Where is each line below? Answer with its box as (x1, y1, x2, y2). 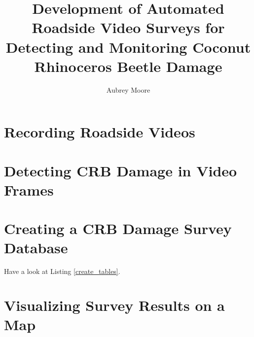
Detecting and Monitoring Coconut (5, 36, 251, 57)
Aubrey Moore (106, 84, 150, 95)
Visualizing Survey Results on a (4, 295, 225, 315)
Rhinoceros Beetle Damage (34, 56, 222, 76)
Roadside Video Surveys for (32, 17, 225, 37)
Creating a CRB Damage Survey (4, 218, 232, 238)
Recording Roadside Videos (4, 122, 195, 142)
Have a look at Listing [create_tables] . (4, 266, 120, 276)
